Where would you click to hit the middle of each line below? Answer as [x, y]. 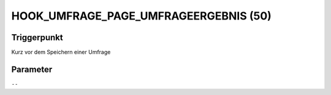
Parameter [32, 69]
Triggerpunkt [37, 37]
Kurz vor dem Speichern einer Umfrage [61, 52]
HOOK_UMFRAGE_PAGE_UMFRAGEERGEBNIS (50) [142, 16]
